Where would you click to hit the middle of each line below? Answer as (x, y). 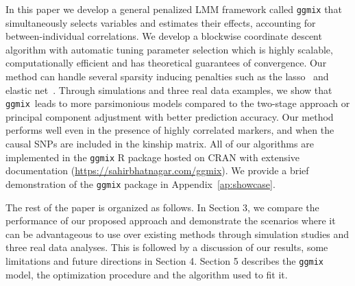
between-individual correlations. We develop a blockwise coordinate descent (164, 36)
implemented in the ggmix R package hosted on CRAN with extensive (153, 157)
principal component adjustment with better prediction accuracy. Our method (170, 116)
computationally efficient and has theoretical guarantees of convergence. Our (166, 63)
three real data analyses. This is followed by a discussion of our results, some (167, 247)
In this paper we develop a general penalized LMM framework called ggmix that (174, 9)
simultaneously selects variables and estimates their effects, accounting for (161, 22)
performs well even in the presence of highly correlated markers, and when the (170, 130)
